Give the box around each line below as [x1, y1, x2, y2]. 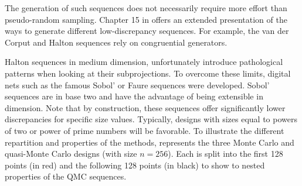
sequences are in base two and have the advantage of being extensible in [5, 90, 263, 102]
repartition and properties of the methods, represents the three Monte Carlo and [5, 136, 294, 148]
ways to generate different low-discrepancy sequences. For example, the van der [5, 25, 289, 37]
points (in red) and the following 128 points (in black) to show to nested [5, 159, 265, 171]
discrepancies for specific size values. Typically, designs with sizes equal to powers [5, 113, 297, 125]
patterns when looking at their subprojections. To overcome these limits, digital [5, 67, 291, 79]
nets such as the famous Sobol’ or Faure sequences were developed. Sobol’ [5, 78, 270, 91]
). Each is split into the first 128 [168, 147, 283, 160]
